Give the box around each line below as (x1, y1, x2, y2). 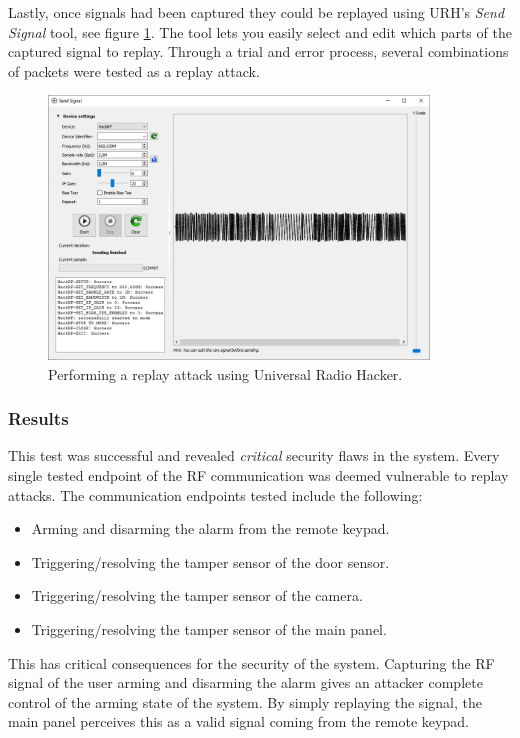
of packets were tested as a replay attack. (8, 60, 260, 81)
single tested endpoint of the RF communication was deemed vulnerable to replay (8, 464, 509, 485)
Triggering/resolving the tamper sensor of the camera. (31, 585, 363, 606)
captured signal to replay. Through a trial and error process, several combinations (8, 41, 509, 62)
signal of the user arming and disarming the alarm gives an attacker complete (8, 672, 483, 693)
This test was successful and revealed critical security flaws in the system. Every (8, 445, 500, 466)
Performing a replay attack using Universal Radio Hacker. (48, 363, 403, 384)
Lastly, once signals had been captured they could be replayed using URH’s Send (8, 2, 505, 22)
